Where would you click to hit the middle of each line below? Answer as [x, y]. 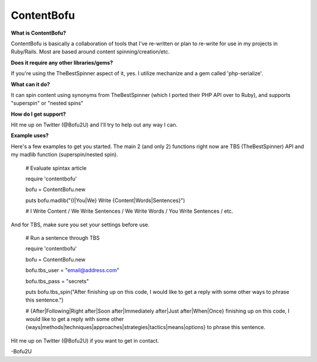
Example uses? [30, 136]
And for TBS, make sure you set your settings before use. [80, 224]
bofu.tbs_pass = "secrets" [57, 281]
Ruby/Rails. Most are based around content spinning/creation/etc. [90, 52]
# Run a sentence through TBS [63, 237]
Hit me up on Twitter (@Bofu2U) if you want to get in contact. [85, 340]
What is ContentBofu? [38, 33]
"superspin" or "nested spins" [47, 103]
